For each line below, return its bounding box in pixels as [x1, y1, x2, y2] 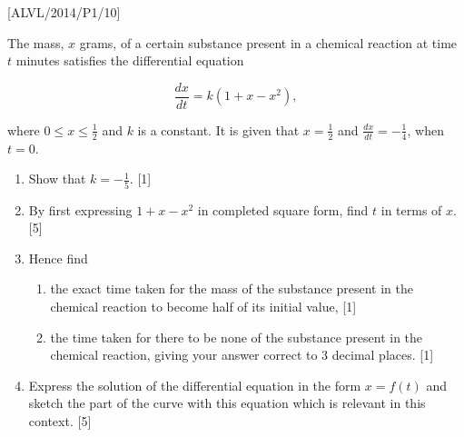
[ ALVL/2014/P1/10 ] [7, 3, 121, 21]
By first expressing [28, 200, 133, 219]
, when [407, 120, 444, 139]
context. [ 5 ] [28, 411, 92, 430]
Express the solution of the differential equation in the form [28, 375, 361, 394]
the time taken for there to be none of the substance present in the [50, 327, 423, 346]
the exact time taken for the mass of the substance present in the [50, 279, 413, 298]
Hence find [28, 248, 88, 267]
